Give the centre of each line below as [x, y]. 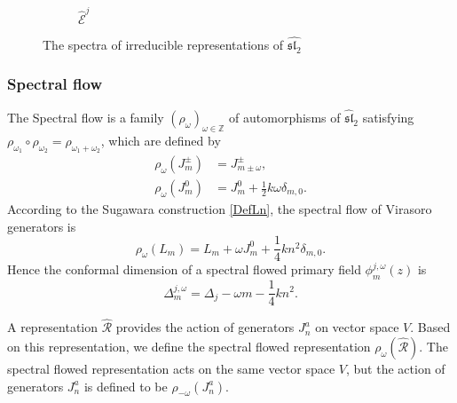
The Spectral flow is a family [86, 117]
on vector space [357, 327]
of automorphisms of [285, 117]
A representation [53, 327]
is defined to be [126, 386]
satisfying [388, 117]
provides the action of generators [205, 327]
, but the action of [395, 368]
